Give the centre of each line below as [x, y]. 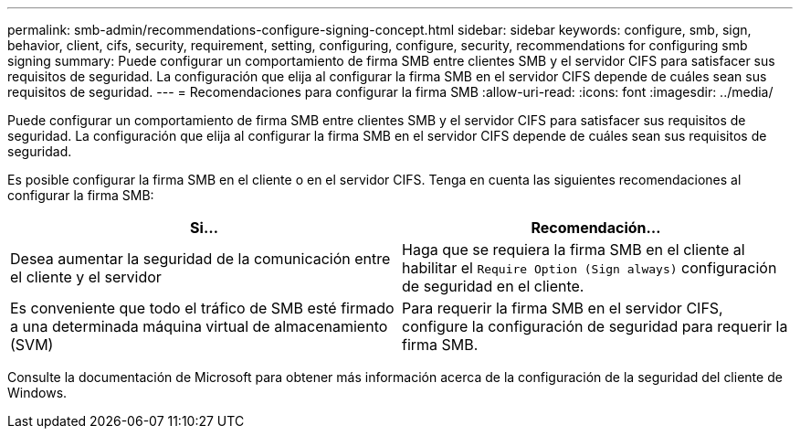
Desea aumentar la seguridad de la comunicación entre [200, 259]
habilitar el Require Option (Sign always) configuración [589, 268]
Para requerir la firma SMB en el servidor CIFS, [563, 308]
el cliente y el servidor [86, 277]
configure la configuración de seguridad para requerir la [595, 326]
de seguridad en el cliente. [493, 286]
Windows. [37, 393]
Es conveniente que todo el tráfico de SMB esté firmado [202, 308]
